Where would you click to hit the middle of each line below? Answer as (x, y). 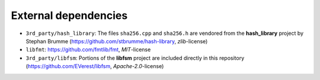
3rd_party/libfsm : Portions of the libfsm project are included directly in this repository (135, 58)
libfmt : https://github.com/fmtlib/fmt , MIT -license (88, 50)
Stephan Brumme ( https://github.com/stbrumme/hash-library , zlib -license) (117, 41)
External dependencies (69, 15)
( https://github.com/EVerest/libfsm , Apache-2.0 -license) (95, 66)
